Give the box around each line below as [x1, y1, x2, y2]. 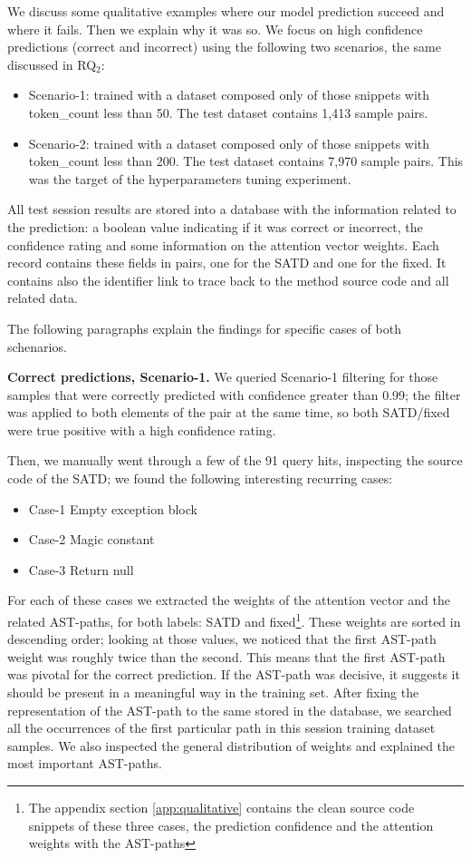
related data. [7, 288, 78, 307]
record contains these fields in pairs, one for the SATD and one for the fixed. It [7, 253, 447, 272]
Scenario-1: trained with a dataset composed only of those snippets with [28, 85, 430, 104]
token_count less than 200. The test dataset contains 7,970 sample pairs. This [28, 151, 464, 171]
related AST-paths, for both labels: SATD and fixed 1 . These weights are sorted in [7, 609, 461, 630]
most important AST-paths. [7, 754, 162, 773]
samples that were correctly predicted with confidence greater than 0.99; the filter [7, 385, 461, 404]
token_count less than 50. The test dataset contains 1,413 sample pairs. [28, 102, 428, 122]
